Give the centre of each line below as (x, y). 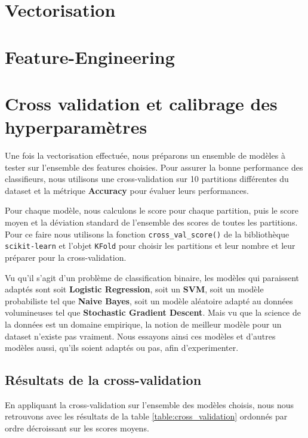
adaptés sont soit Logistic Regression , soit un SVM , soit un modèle (134, 289)
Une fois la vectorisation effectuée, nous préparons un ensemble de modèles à (145, 155)
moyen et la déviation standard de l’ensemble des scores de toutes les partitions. (151, 222)
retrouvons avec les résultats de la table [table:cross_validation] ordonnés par (146, 416)
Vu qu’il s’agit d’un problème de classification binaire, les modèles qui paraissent (152, 277)
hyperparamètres (76, 127)
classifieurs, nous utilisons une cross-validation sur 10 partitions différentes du (147, 179)
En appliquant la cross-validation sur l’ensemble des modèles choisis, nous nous (150, 404)
